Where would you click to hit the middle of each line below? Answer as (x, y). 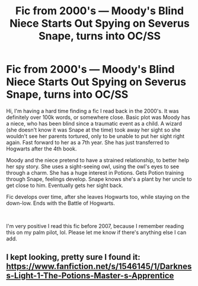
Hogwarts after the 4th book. (41, 149)
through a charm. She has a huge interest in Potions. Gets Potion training (95, 172)
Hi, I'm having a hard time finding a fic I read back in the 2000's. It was (92, 111)
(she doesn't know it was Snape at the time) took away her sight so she (93, 130)
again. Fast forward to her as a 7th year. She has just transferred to (88, 142)
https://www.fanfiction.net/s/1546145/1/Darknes (99, 267)
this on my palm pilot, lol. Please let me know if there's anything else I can (96, 232)
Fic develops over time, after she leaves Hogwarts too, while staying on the (98, 197)
